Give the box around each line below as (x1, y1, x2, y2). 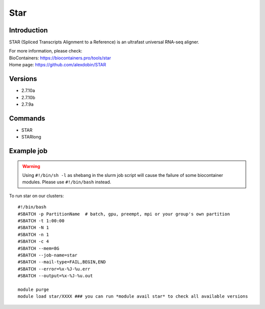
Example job (9, 147, 48, 155)
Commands (9, 114, 46, 122)
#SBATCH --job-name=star (18, 252, 78, 258)
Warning (22, 163, 40, 169)
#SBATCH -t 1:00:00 (18, 218, 65, 224)
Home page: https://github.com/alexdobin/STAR (9, 62, 106, 68)
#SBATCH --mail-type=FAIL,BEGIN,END (18, 259, 106, 265)
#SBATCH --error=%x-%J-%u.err (18, 266, 91, 272)
